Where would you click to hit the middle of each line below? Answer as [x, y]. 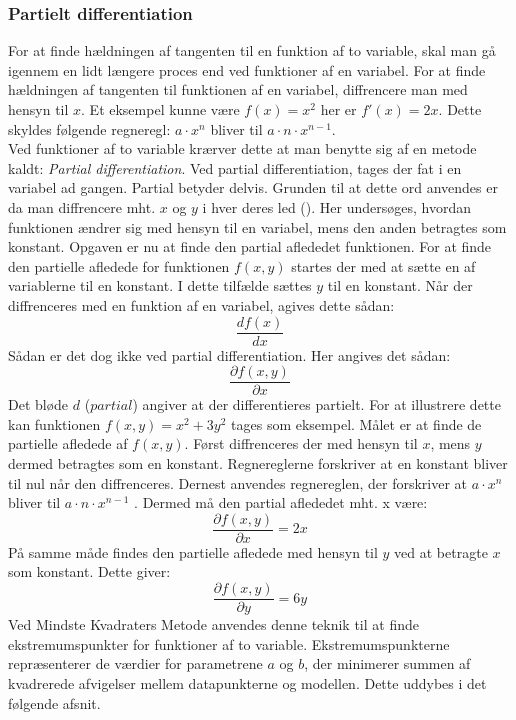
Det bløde [38, 404]
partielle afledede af [68, 443]
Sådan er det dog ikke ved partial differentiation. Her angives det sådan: [229, 354]
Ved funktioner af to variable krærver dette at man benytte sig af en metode [242, 148]
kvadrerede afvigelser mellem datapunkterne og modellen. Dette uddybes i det [247, 682]
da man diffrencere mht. [82, 206]
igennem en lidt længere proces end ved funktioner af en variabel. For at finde [247, 69]
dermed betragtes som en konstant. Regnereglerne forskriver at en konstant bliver [258, 463]
